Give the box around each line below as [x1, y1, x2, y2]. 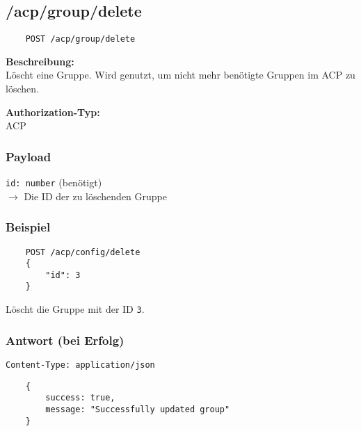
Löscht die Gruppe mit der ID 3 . [6, 302, 145, 316]
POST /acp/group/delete [25, 34, 136, 44]
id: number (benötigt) [6, 175, 102, 190]
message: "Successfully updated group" [45, 404, 230, 414]
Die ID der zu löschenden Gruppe [24, 188, 167, 203]
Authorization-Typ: [6, 104, 100, 119]
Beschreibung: [6, 54, 74, 68]
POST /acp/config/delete [25, 247, 141, 257]
